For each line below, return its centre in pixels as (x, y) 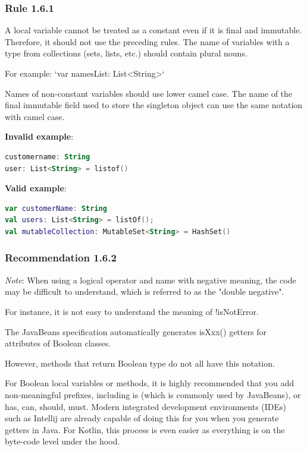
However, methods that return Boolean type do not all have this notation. (140, 363)
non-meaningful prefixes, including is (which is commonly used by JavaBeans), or (153, 394)
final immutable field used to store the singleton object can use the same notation (154, 105)
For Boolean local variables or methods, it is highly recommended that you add (150, 383)
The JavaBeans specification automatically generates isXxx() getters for (136, 331)
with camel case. (35, 116)
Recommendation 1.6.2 (61, 258)
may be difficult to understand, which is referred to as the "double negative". (145, 291)
